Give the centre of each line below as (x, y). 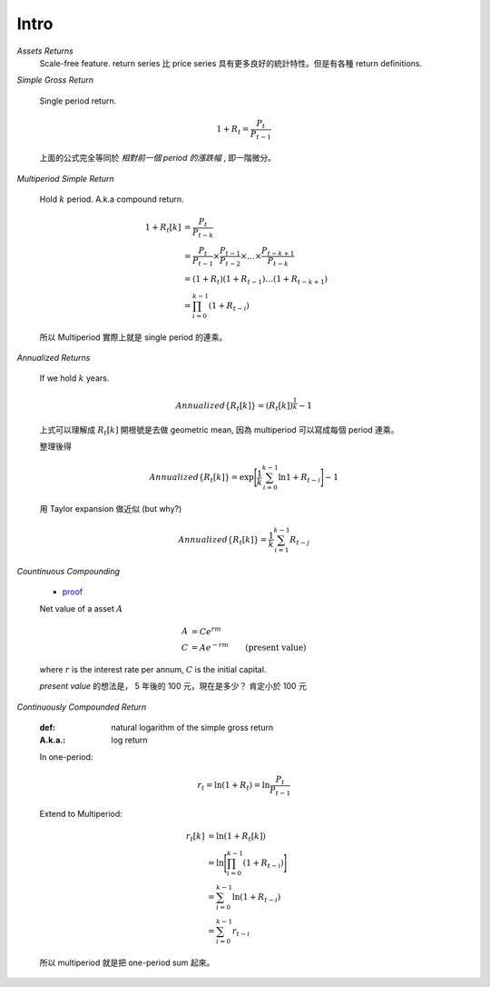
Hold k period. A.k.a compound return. (112, 199)
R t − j (300, 541)
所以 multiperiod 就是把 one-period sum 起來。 (127, 962)
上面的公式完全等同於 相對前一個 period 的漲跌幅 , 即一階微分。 (158, 158)
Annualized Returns (54, 358)
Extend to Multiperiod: (81, 814)
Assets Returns (45, 51)
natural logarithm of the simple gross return (192, 727)
